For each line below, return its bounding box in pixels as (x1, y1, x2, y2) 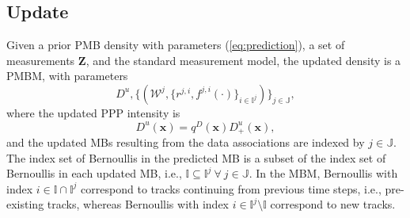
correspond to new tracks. (270, 196, 396, 212)
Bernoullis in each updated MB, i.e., (6, 165, 182, 182)
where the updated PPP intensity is (6, 104, 180, 120)
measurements (6, 52, 75, 68)
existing (6, 196, 44, 212)
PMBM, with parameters (6, 67, 128, 84)
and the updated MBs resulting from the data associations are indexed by (6, 134, 365, 151)
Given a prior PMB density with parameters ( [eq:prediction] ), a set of (6, 36, 345, 53)
